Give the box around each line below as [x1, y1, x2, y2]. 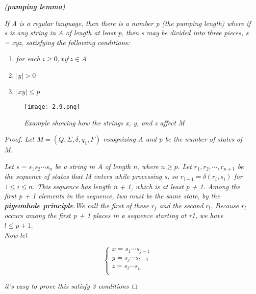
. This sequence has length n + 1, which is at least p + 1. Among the [32, 181, 240, 191]
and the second [159, 200, 204, 210]
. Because [210, 200, 239, 210]
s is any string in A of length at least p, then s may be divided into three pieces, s [4, 27, 249, 38]
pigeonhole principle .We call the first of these [4, 200, 149, 210]
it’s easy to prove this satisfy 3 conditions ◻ [4, 281, 138, 291]
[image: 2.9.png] [24, 103, 80, 110]
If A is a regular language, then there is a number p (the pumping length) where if [4, 18, 251, 28]
